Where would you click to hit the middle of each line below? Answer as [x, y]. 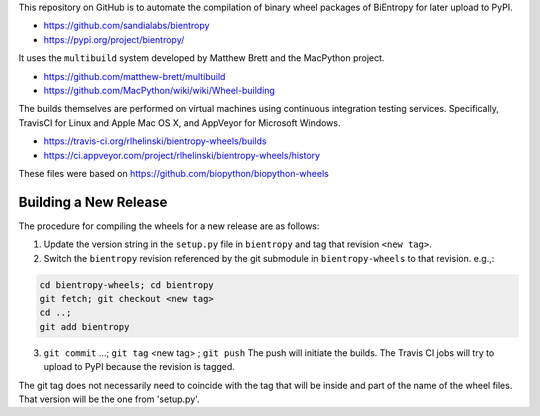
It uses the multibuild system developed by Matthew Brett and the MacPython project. [201, 58]
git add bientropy [84, 326]
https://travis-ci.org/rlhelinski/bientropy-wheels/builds [155, 141]
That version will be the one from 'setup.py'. [109, 399]
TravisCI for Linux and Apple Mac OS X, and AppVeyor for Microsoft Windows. [179, 122]
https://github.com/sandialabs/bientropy [126, 26]
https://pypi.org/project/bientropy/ [114, 39]
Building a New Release [93, 201]
